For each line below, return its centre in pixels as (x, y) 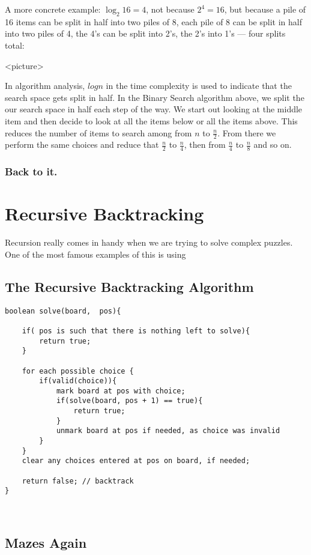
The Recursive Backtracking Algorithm (129, 286)
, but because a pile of (265, 9)
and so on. (273, 144)
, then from (205, 144)
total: (15, 45)
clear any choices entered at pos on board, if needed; (136, 461)
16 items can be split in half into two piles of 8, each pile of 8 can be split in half (153, 21)
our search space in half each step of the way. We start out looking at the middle (154, 109)
